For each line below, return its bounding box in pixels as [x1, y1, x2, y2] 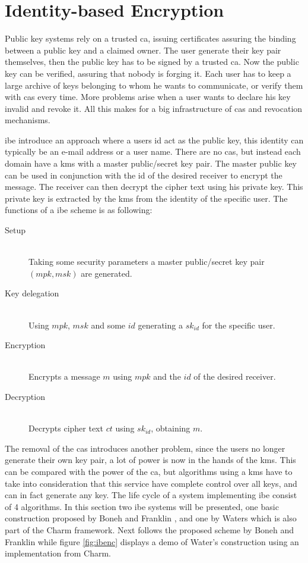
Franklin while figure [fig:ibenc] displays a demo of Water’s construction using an [5, 535, 299, 548]
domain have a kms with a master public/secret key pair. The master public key [5, 157, 297, 170]
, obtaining [151, 422, 190, 434]
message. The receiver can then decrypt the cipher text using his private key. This [5, 180, 303, 193]
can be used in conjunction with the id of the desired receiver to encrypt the [5, 168, 282, 181]
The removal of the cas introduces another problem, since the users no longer [5, 442, 285, 454]
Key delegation [5, 287, 59, 299]
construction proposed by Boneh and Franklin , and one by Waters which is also [5, 512, 297, 524]
